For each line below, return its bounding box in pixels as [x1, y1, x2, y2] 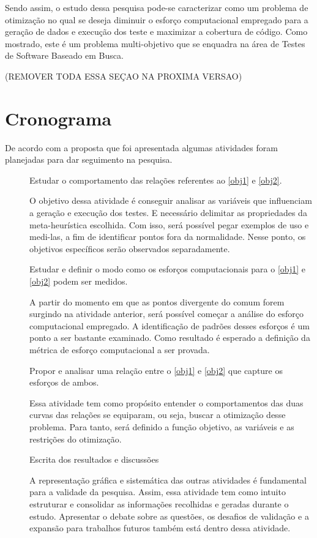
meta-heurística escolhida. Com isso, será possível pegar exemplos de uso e [29, 218, 309, 231]
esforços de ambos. [29, 376, 99, 389]
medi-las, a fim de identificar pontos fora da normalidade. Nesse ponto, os [29, 230, 306, 243]
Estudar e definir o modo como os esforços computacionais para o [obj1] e [29, 263, 306, 275]
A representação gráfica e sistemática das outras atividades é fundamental [29, 473, 307, 486]
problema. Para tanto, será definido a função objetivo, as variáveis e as [29, 420, 294, 433]
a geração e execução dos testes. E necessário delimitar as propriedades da [29, 206, 307, 219]
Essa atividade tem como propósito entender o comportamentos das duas [29, 396, 304, 409]
